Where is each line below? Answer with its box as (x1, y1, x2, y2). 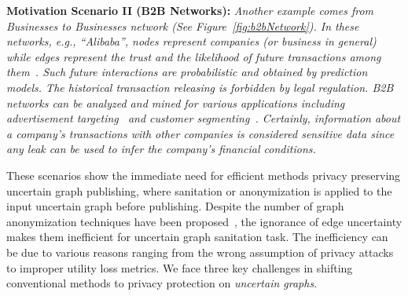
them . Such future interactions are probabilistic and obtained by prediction (6, 64, 368, 80)
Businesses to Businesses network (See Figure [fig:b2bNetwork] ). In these (6, 17, 359, 34)
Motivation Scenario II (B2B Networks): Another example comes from (6, 2, 374, 18)
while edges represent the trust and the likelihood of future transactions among (6, 48, 381, 64)
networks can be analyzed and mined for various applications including (6, 94, 345, 111)
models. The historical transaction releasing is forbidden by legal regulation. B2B (6, 79, 394, 95)
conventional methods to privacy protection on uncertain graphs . (6, 275, 318, 291)
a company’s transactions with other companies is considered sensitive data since (6, 125, 395, 141)
